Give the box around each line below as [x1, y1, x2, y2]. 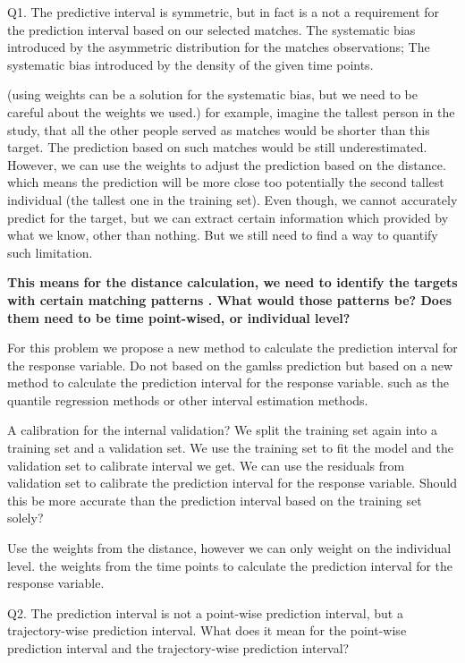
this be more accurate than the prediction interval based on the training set [7, 490, 422, 509]
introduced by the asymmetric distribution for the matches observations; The [7, 38, 430, 56]
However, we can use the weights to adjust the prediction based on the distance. [7, 155, 446, 174]
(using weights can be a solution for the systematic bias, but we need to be [7, 85, 418, 104]
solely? [7, 508, 44, 527]
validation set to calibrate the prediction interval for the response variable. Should [7, 473, 457, 492]
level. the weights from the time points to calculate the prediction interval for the [7, 556, 453, 574]
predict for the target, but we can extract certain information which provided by [7, 208, 449, 226]
